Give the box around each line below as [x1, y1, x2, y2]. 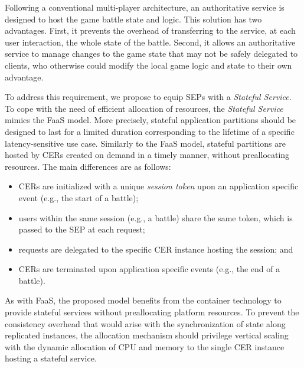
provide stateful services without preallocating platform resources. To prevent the [5, 306, 299, 318]
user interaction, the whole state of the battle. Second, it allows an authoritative [5, 35, 296, 48]
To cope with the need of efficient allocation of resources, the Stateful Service [5, 102, 283, 114]
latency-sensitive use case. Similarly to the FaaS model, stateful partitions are [5, 137, 286, 149]
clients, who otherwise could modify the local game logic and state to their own [5, 59, 292, 71]
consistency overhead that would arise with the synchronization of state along [5, 317, 286, 330]
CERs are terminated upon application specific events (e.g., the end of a [18, 263, 280, 275]
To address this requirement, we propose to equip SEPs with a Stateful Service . [5, 91, 292, 103]
